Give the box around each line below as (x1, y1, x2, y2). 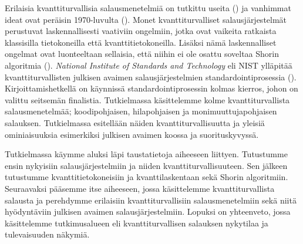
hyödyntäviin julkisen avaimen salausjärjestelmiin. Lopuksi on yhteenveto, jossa (5, 205, 291, 218)
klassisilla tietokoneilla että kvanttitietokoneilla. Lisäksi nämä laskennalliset (5, 36, 277, 48)
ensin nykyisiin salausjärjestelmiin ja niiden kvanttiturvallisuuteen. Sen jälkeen (5, 159, 288, 171)
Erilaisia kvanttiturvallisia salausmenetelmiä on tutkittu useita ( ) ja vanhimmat (5, 2, 291, 13)
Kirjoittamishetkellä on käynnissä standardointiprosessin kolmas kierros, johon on (5, 82, 298, 94)
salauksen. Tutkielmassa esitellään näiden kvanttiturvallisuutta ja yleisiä (5, 116, 265, 128)
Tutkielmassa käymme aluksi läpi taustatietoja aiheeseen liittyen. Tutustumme (5, 148, 288, 160)
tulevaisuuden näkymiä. (5, 228, 90, 240)
